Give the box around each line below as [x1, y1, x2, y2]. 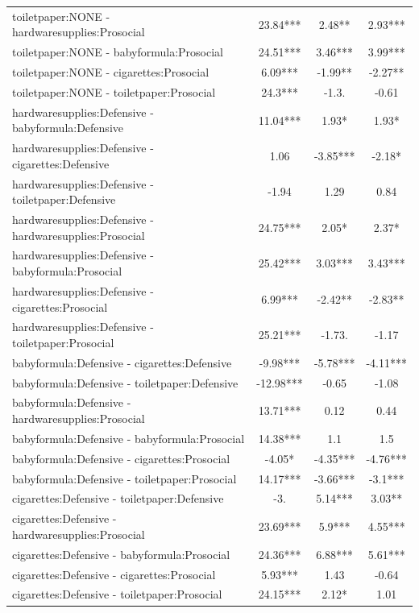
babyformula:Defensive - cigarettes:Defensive [12, 354, 232, 371]
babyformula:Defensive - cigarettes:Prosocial [12, 449, 230, 466]
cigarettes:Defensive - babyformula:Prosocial [12, 545, 230, 562]
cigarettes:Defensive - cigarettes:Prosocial [12, 565, 216, 582]
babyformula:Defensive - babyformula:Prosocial [12, 429, 245, 446]
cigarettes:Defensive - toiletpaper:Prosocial [12, 586, 222, 603]
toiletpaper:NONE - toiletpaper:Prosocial [12, 83, 216, 100]
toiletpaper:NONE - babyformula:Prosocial [12, 43, 223, 60]
